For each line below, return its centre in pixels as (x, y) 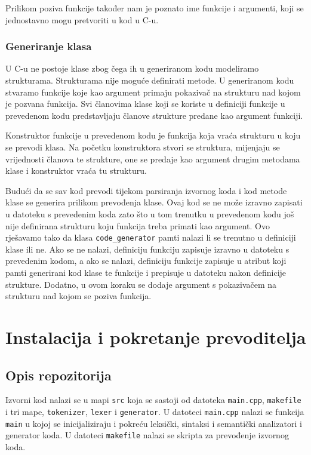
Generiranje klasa (49, 46)
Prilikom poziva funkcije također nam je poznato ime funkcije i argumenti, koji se (155, 8)
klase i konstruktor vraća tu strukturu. (76, 170)
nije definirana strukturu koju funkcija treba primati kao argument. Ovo (138, 225)
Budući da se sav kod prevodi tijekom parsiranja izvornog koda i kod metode (146, 190)
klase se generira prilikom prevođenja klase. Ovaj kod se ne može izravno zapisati (154, 202)
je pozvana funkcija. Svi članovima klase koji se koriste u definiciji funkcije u (145, 104)
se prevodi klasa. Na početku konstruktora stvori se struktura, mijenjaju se (143, 147)
